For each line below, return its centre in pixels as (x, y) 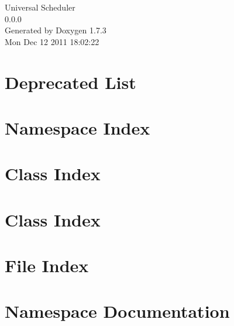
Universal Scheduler (40, 7)
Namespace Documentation (117, 311)
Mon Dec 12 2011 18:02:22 (52, 41)
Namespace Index (78, 127)
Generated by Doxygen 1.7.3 (56, 30)
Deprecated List (70, 82)
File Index (47, 265)
